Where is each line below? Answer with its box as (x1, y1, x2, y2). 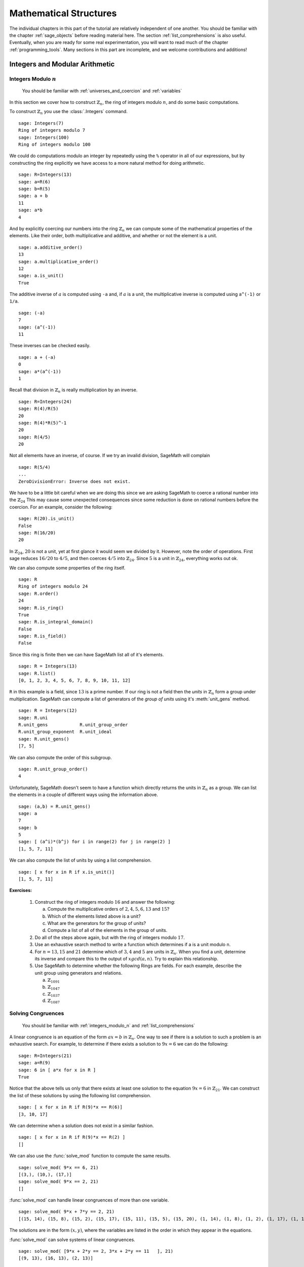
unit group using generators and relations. (34, 970, 123, 976)
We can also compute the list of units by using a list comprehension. (9, 857, 152, 864)
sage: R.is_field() (18, 633, 67, 639)
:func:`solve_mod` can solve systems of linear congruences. (9, 1237, 135, 1243)
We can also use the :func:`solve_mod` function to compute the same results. (9, 1153, 171, 1159)
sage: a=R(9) (18, 1060, 51, 1066)
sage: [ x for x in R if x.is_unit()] (18, 869, 115, 875)
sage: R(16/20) (18, 530, 56, 536)
